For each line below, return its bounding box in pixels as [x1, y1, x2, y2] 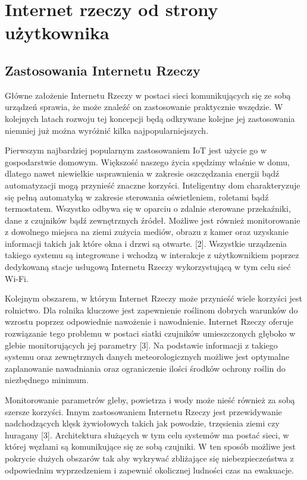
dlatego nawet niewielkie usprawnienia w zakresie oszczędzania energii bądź [5, 167, 280, 180]
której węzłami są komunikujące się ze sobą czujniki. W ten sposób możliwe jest [5, 440, 296, 453]
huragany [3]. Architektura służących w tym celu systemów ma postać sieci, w [5, 428, 289, 441]
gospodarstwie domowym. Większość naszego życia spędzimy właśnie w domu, [5, 155, 290, 168]
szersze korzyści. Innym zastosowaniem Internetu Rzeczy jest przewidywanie [5, 405, 282, 418]
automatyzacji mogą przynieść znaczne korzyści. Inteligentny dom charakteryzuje [5, 178, 300, 191]
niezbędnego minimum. [5, 374, 89, 386]
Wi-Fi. [5, 272, 29, 284]
